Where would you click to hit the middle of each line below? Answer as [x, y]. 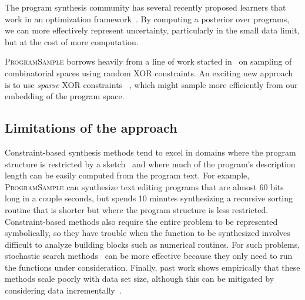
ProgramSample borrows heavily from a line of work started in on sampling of [148, 61]
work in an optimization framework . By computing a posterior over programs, [147, 18]
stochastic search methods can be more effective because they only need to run [149, 256]
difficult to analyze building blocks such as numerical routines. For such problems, [152, 244]
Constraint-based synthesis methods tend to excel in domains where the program [150, 152]
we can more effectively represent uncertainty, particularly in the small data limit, [152, 30]
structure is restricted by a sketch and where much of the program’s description [150, 164]
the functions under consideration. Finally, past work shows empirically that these [152, 267]
